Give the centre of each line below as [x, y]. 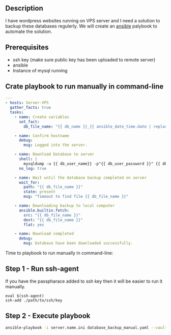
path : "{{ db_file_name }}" [53, 187]
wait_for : [29, 182]
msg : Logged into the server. [55, 145]
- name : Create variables [42, 117]
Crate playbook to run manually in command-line [84, 87]
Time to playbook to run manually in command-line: [59, 253]
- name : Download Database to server [54, 155]
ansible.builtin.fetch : [44, 210]
